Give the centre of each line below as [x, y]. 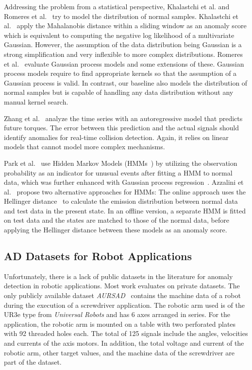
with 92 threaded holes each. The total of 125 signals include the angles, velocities [126, 333]
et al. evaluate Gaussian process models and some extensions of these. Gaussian [124, 63]
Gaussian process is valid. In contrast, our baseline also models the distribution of [126, 82]
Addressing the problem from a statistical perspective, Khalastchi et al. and [117, 6]
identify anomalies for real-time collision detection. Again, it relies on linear [116, 137]
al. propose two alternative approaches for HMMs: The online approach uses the [125, 191]
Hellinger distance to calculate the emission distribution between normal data [121, 201]
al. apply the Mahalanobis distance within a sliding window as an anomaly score [125, 26]
